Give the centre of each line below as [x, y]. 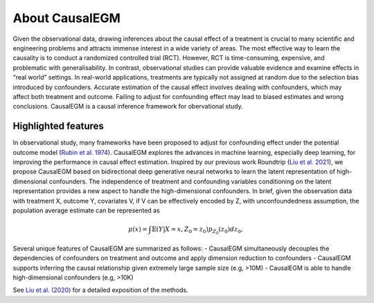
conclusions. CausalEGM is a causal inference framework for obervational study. [128, 107]
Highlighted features [58, 126]
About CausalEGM [67, 18]
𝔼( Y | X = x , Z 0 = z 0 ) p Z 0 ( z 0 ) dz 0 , [197, 230]
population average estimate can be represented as [87, 210]
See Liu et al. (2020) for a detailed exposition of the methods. [100, 290]
